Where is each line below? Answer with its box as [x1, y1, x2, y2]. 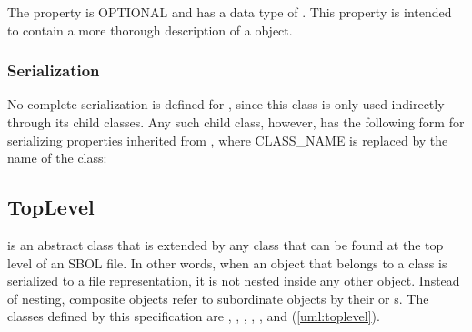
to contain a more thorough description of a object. [7, 20, 293, 39]
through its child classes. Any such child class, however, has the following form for [7, 113, 465, 131]
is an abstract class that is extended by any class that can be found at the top [7, 235, 444, 254]
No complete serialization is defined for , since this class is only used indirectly [7, 95, 445, 114]
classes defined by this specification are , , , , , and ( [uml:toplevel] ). [7, 307, 380, 326]
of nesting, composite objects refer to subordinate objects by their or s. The [7, 288, 429, 307]
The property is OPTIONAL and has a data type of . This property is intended [7, 3, 452, 21]
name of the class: [7, 148, 107, 167]
